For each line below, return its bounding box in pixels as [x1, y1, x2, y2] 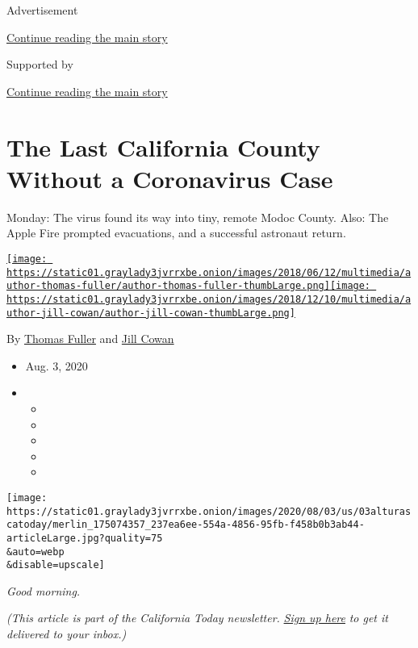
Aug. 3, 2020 [25, 357, 88, 374]
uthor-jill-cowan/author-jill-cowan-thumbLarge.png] [6, 307, 295, 319]
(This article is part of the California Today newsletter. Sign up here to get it [6, 609, 388, 626]
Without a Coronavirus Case [6, 161, 333, 194]
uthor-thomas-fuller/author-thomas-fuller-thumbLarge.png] [6, 280, 330, 292]
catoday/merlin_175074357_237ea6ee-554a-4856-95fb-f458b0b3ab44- [6, 519, 365, 531]
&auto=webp [6, 546, 65, 558]
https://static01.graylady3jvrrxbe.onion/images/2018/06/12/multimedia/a [6, 266, 412, 278]
